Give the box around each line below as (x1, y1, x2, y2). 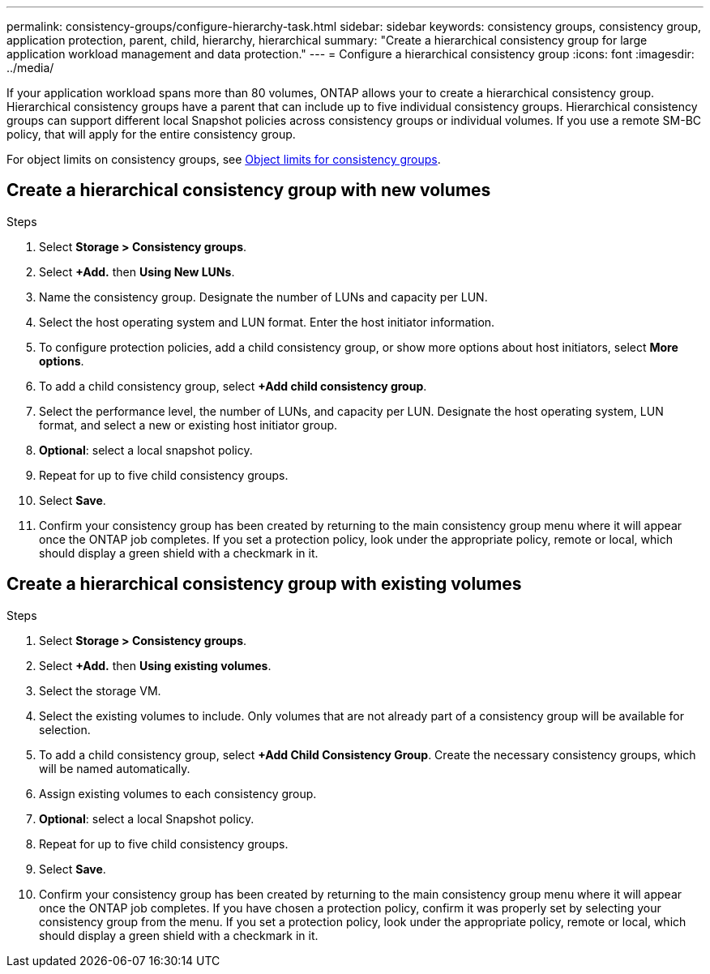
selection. (39, 722, 91, 737)
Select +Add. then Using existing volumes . (39, 658, 272, 673)
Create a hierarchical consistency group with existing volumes (6, 574, 522, 595)
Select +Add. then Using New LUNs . (39, 264, 235, 279)
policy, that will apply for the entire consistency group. (6, 127, 296, 141)
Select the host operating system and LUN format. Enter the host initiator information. (39, 314, 495, 329)
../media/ (6, 61, 54, 75)
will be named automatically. (39, 761, 190, 775)
